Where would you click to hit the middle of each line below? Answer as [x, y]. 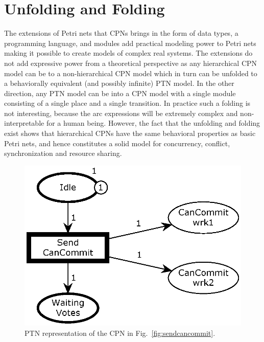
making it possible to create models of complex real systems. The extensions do [128, 53]
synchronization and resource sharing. [63, 153]
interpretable [24, 123]
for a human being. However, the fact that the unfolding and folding [153, 123]
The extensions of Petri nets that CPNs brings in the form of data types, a [121, 33]
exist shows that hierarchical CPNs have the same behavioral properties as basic [130, 133]
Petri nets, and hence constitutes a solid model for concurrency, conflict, [117, 143]
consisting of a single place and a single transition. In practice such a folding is [127, 103]
